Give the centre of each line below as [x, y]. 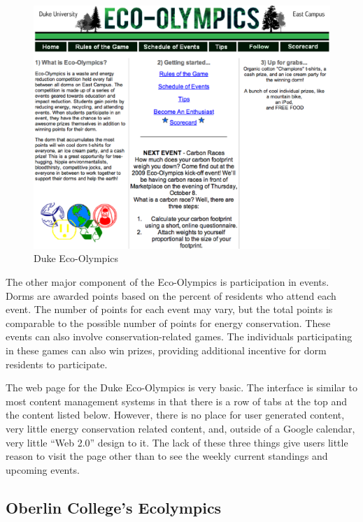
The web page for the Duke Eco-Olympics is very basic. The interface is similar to [181, 387]
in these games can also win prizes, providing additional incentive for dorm [166, 350]
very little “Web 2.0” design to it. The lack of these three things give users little [177, 442]
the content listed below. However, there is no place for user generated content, [175, 415]
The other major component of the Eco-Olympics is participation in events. [168, 282]
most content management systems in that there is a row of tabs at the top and [177, 401]
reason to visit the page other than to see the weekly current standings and [167, 456]
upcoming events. [43, 469]
